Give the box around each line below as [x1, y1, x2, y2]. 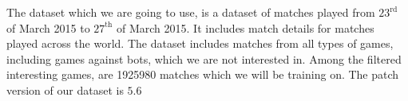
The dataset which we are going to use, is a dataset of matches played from [6, 4, 375, 20]
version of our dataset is [6, 81, 124, 98]
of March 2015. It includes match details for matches [117, 19, 374, 36]
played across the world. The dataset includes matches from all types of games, [6, 35, 394, 52]
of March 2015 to [6, 19, 90, 36]
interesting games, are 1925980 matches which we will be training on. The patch [6, 66, 399, 83]
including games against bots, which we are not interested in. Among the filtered [6, 50, 402, 67]
